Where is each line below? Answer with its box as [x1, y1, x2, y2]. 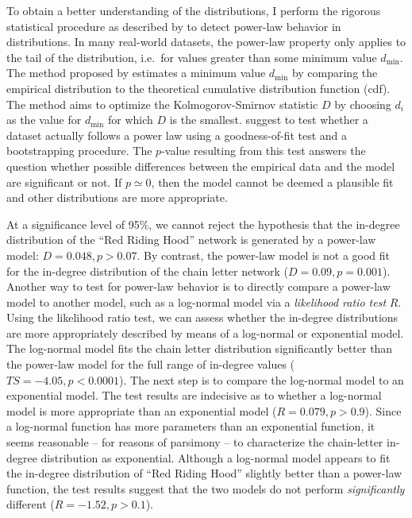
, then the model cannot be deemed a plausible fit [151, 173, 394, 190]
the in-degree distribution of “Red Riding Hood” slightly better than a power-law [6, 465, 402, 481]
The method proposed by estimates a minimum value [6, 64, 266, 81]
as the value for [6, 111, 82, 128]
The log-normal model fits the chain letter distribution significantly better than [6, 340, 393, 357]
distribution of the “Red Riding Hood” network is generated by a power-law [6, 231, 376, 248]
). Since [364, 402, 402, 419]
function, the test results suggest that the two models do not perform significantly [6, 480, 405, 497]
